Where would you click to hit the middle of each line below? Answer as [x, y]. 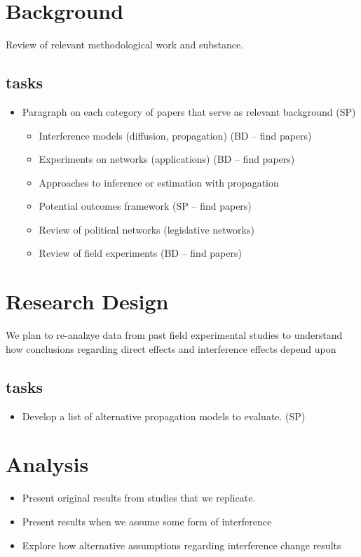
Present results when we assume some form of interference [147, 521]
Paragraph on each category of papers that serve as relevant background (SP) [189, 111]
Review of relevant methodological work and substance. [125, 45]
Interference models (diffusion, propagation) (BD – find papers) [175, 135]
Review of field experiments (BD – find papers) [140, 253]
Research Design [87, 301]
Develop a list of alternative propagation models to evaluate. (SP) [164, 416]
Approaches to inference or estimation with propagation [159, 182]
